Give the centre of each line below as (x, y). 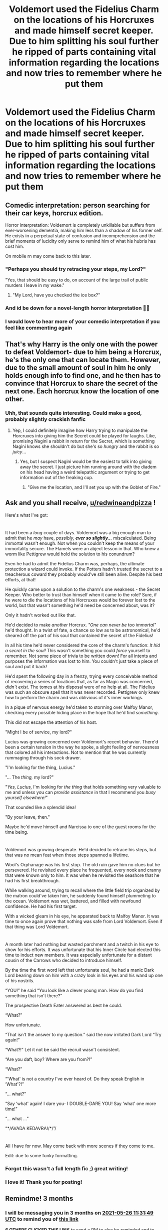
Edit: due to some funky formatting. (42, 1156)
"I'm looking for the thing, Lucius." (40, 767)
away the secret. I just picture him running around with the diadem (88, 467)
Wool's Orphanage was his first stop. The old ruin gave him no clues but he (82, 865)
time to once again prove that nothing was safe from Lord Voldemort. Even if (84, 921)
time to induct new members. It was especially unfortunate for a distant (78, 955)
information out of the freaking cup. (56, 477)
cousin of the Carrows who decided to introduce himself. (64, 960)
